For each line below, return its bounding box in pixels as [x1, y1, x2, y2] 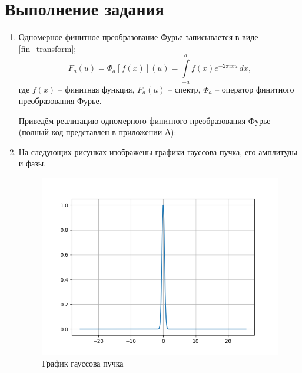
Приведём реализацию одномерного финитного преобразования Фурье [18, 114, 271, 126]
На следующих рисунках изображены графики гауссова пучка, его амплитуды [18, 145, 297, 158]
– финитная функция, [58, 83, 135, 95]
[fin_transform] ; [18, 42, 77, 54]
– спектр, [168, 83, 201, 95]
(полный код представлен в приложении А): [18, 126, 177, 138]
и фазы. [18, 157, 47, 169]
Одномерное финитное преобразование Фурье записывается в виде [18, 31, 258, 43]
